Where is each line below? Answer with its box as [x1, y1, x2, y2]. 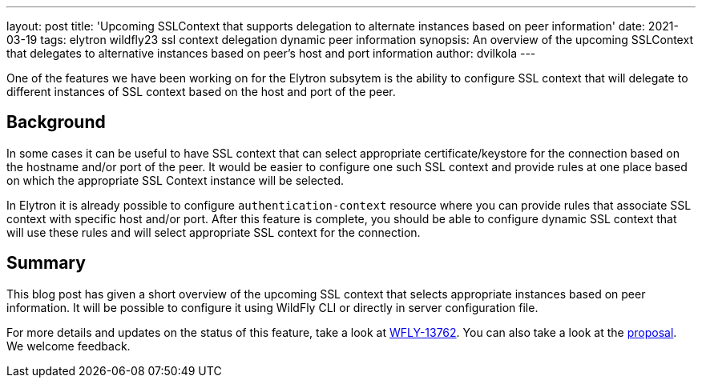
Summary [6, 253, 86, 274]
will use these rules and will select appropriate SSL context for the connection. [6, 225, 421, 239]
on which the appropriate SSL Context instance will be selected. [6, 173, 345, 187]
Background [6, 112, 106, 133]
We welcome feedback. [6, 338, 131, 353]
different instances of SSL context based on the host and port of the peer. [6, 85, 396, 98]
